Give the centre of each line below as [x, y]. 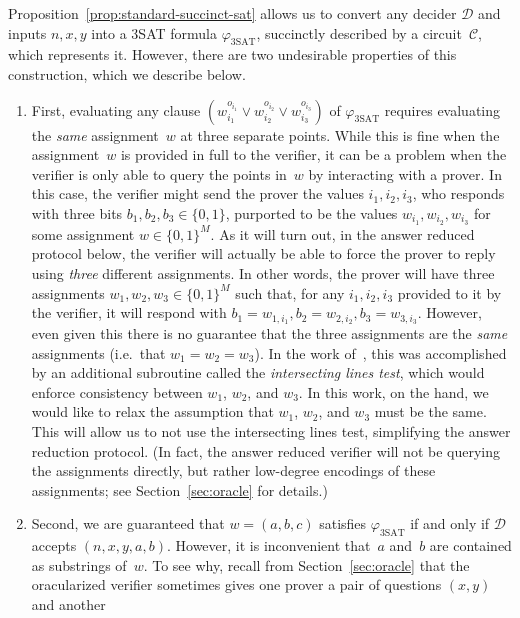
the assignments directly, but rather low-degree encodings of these [233, 470]
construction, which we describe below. [127, 73]
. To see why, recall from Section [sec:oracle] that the [306, 564]
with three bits [77, 212]
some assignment [83, 233]
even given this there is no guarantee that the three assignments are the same [269, 333]
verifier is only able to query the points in [159, 173]
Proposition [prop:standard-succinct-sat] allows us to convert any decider [232, 13]
